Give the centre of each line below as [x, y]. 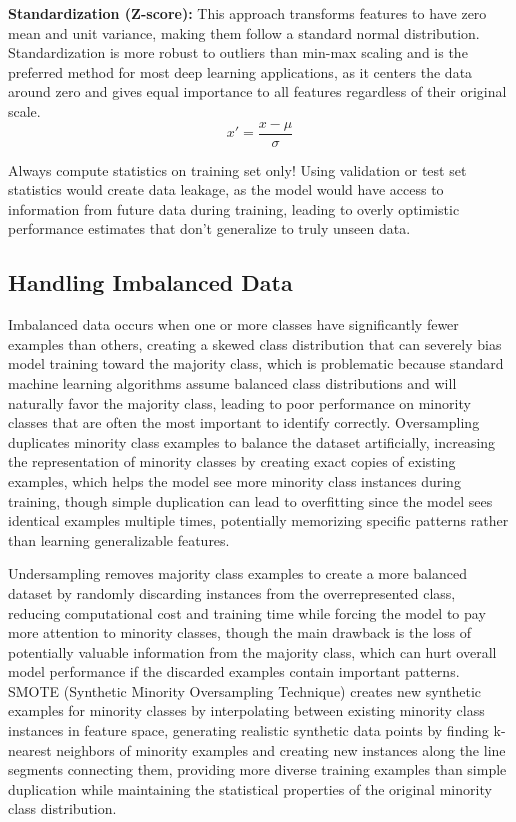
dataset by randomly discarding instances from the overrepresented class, [232, 592]
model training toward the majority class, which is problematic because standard [256, 363]
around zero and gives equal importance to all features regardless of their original [257, 91]
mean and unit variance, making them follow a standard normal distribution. [244, 32]
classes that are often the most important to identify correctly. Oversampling [244, 422]
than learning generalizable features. [119, 539]
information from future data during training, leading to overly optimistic [234, 208]
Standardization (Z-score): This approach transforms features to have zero [247, 13]
